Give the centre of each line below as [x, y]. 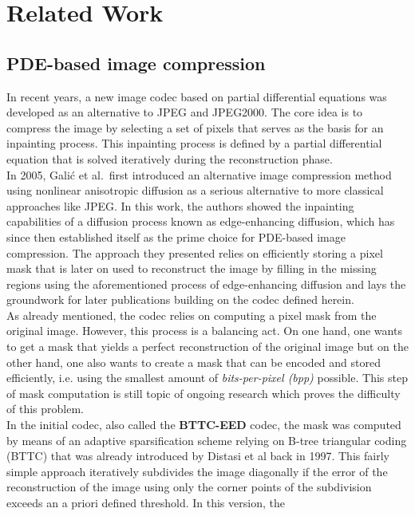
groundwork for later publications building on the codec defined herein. [180, 299]
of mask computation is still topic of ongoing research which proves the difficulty [204, 393]
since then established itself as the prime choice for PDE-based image [176, 236]
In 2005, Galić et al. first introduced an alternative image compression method [199, 174]
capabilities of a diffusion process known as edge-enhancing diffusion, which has [201, 221]
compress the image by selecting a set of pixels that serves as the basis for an [195, 127]
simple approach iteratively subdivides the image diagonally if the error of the [197, 471]
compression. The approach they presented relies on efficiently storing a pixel [195, 252]
